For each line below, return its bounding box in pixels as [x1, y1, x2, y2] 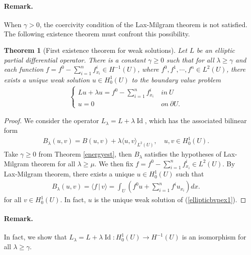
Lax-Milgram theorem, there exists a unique [4, 169, 135, 179]
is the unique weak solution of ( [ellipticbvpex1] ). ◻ [94, 194, 246, 205]
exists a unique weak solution [4, 74, 90, 84]
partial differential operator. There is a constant [4, 54, 146, 64]
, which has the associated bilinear [144, 115, 247, 126]
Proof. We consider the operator [4, 115, 99, 126]
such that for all [166, 54, 214, 64]
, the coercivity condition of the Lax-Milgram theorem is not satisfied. [39, 19, 248, 29]
